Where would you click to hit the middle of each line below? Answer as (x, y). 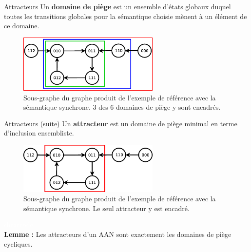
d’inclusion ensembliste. (39, 133)
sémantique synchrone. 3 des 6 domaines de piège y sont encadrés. (122, 107)
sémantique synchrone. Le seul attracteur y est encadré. (106, 208)
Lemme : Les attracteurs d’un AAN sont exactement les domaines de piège (118, 234)
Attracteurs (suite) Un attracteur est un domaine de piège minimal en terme (121, 123)
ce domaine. (22, 26)
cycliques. (18, 243)
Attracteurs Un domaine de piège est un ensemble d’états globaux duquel (117, 6)
